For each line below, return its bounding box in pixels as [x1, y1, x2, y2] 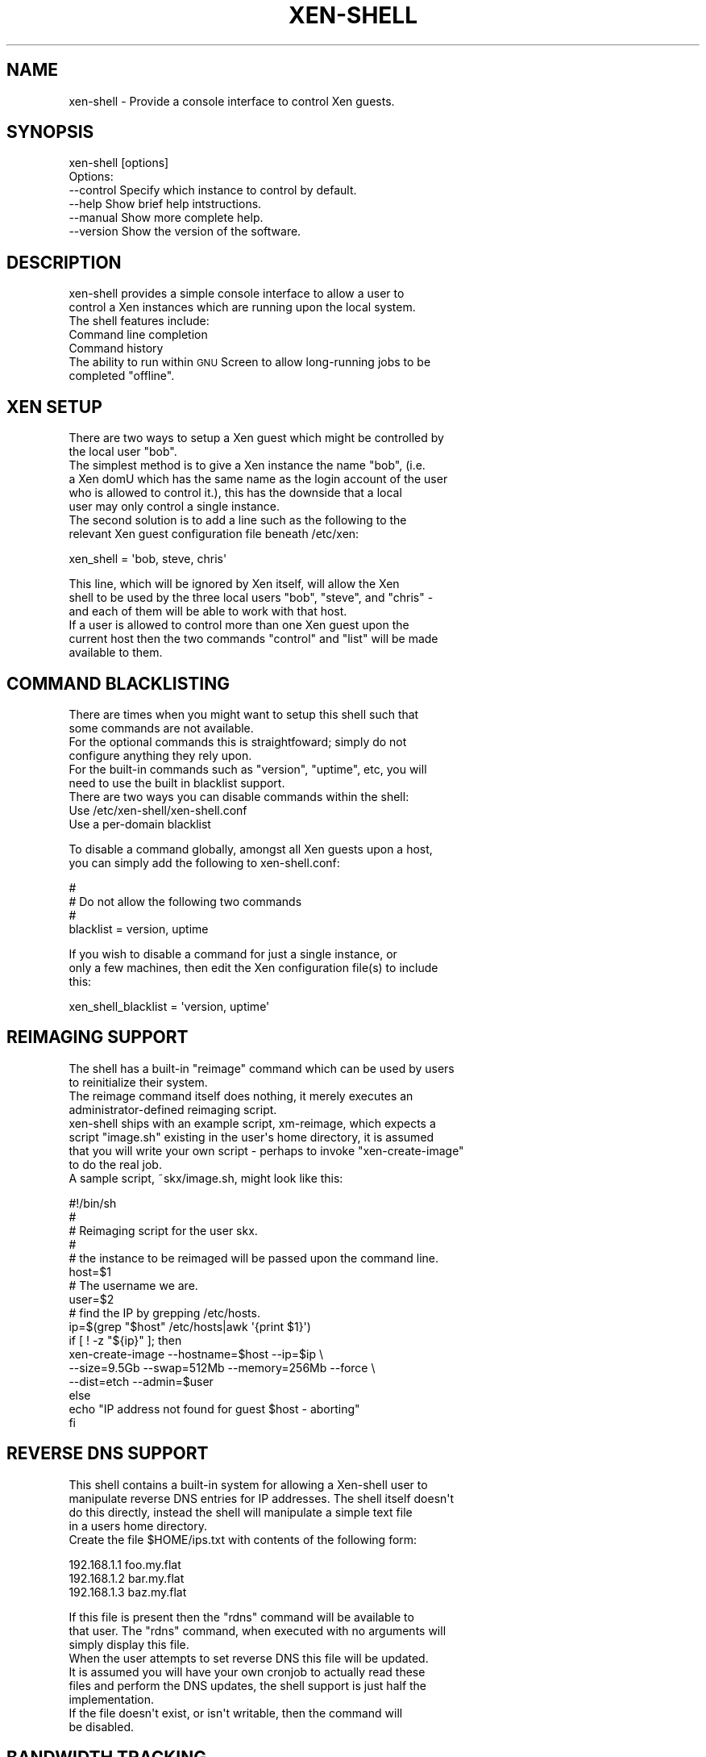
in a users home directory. [69, 1518, 208, 1533]
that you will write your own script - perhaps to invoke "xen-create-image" [69, 1143, 464, 1158]
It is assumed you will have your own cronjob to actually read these [69, 1664, 426, 1679]
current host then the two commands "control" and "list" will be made [69, 632, 438, 646]
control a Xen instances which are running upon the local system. [69, 300, 416, 315]
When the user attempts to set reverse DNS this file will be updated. [69, 1651, 429, 1665]
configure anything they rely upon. [69, 748, 252, 762]
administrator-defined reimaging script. [69, 1102, 277, 1116]
